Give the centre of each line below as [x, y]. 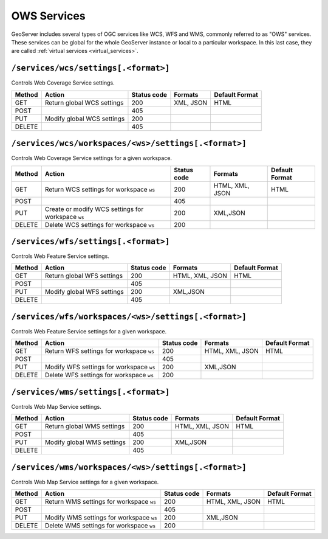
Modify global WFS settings [84, 292]
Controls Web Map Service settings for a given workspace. [85, 482]
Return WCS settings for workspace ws [100, 189]
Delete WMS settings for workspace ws [100, 526]
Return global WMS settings [85, 426]
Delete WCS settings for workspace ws [100, 224]
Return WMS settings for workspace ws [101, 502]
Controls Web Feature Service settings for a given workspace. [89, 331]
